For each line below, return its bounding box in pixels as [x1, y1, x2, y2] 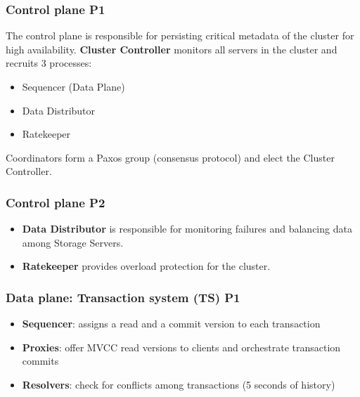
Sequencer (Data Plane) [22, 79, 125, 93]
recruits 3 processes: [6, 56, 92, 70]
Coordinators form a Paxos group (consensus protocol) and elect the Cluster [6, 150, 335, 164]
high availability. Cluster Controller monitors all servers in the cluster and [6, 41, 337, 56]
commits [22, 353, 59, 368]
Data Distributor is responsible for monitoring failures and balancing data [22, 221, 352, 236]
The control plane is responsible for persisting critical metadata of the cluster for [6, 28, 354, 43]
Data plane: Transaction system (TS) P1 [6, 288, 240, 306]
